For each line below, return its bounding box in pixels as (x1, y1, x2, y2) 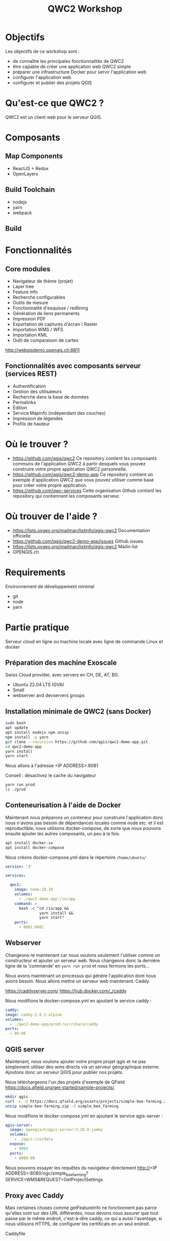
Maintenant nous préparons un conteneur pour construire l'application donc (5, 814, 163, 820)
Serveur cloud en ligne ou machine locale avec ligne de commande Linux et (5, 638, 163, 645)
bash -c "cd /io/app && (18, 906, 69, 911)
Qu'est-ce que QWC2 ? (5, 97, 104, 109)
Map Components (5, 152, 63, 161)
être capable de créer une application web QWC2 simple (12, 63, 131, 69)
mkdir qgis (5, 1094, 28, 1099)
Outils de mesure (12, 300, 49, 306)
